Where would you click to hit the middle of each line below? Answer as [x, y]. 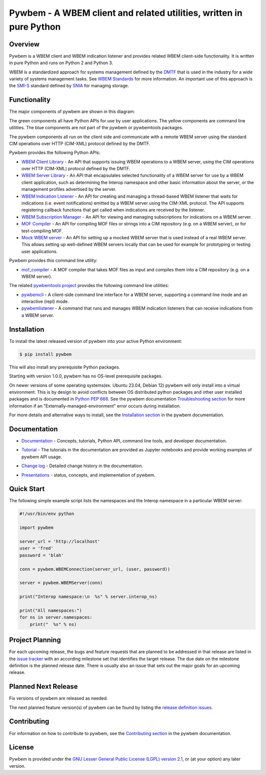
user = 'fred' [36, 548]
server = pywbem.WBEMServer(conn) [61, 583]
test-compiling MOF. [42, 231]
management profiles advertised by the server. [69, 189]
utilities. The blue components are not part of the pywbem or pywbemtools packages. [96, 128]
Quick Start [27, 489]
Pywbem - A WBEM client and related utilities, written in [126, 13]
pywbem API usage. [42, 457]
